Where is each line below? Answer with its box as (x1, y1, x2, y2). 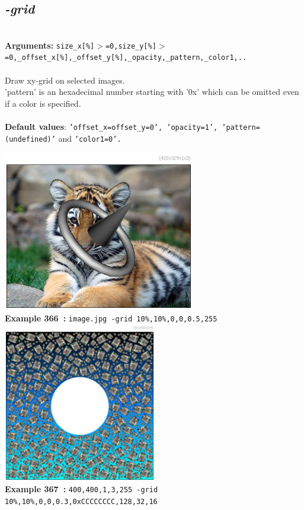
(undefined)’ (5, 135, 56, 144)
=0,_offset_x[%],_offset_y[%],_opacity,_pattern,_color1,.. (5, 53, 247, 62)
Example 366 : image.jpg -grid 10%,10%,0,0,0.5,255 (5, 311, 217, 324)
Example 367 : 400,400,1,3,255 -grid (5, 483, 158, 495)
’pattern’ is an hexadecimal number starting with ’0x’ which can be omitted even (5, 85, 299, 98)
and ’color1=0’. (58, 132, 121, 144)
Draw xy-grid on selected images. (5, 74, 125, 86)
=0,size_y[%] (105, 42, 156, 50)
